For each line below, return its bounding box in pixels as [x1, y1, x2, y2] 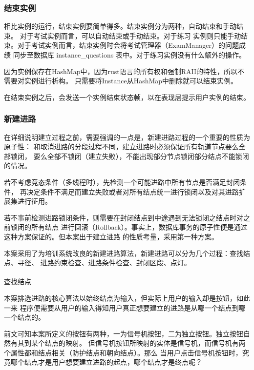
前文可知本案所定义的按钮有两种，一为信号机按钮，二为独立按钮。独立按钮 [4, 328, 243, 338]
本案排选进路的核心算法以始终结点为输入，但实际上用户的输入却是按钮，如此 [4, 292, 250, 303]
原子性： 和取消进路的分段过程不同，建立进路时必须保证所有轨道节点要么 [4, 141, 239, 152]
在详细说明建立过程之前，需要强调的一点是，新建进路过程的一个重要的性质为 [4, 132, 250, 142]
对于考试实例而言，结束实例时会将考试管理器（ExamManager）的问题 [17, 40, 239, 50]
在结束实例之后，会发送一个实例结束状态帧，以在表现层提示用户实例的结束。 [4, 92, 250, 102]
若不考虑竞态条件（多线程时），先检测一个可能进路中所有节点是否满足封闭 [4, 176, 240, 187]
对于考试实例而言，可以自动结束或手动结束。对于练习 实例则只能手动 [20, 30, 241, 40]
